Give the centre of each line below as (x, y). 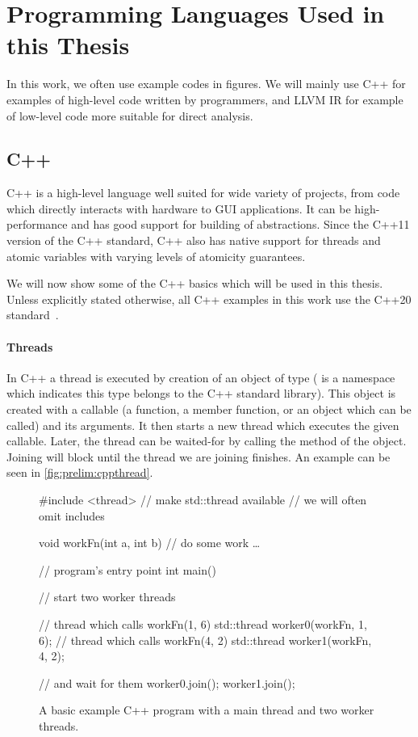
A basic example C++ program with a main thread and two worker (207, 710)
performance (37, 224)
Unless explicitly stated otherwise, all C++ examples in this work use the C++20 (209, 299)
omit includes (72, 515)
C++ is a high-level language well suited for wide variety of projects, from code (203, 193)
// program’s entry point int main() (127, 569)
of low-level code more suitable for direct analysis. (130, 115)
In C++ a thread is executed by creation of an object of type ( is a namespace (201, 377)
